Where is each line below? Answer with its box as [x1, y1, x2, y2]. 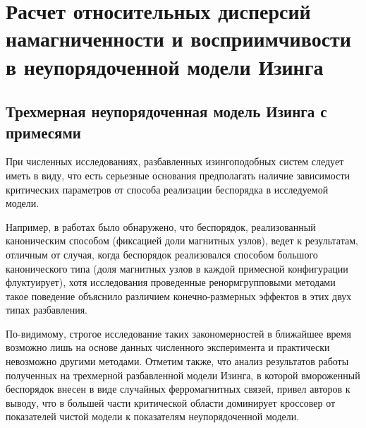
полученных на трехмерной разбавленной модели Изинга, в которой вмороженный [6, 367, 360, 382]
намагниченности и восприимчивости [6, 24, 351, 53]
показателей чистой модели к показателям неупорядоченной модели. [6, 409, 300, 424]
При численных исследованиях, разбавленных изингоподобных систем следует [6, 154, 344, 169]
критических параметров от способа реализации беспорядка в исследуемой [6, 182, 329, 196]
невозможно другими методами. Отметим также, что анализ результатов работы [6, 354, 349, 369]
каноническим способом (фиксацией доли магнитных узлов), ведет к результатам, [6, 233, 358, 248]
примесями [6, 121, 81, 143]
